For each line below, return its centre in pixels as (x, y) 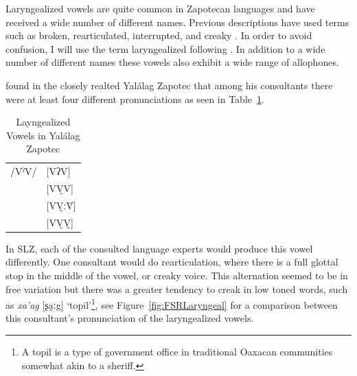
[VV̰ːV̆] (61, 205)
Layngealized (43, 122)
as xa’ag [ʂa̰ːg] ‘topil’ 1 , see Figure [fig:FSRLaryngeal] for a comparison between (172, 304)
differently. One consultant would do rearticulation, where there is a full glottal (172, 262)
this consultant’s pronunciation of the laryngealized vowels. (130, 318)
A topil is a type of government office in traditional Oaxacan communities (177, 352)
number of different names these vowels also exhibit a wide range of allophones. (172, 62)
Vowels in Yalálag (43, 135)
